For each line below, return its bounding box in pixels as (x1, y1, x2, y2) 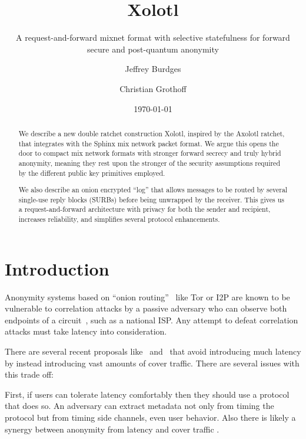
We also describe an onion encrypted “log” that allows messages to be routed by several (18, 185, 288, 195)
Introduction (5, 256, 109, 280)
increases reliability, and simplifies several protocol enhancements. (18, 214, 220, 224)
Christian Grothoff (119, 82, 187, 94)
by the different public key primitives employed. (18, 168, 165, 178)
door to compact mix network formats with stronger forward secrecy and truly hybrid (18, 148, 281, 158)
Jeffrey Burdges (125, 63, 181, 75)
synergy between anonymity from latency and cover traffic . (5, 422, 219, 435)
